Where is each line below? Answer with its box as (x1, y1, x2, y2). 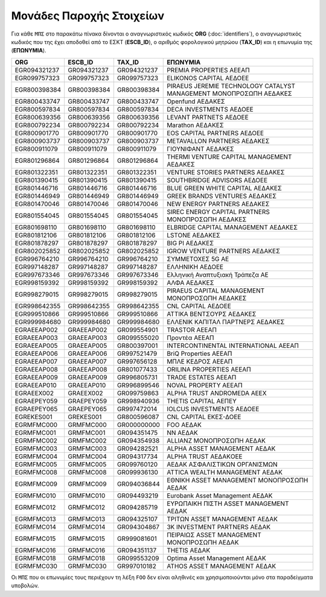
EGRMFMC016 (14, 546, 57, 554)
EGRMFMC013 (14, 514, 57, 523)
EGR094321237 (14, 66, 60, 74)
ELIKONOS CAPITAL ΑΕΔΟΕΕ (167, 74, 249, 82)
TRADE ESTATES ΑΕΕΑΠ (167, 373, 237, 381)
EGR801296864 (14, 156, 60, 165)
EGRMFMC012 (14, 503, 56, 511)
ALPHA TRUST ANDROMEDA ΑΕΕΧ (167, 389, 267, 397)
